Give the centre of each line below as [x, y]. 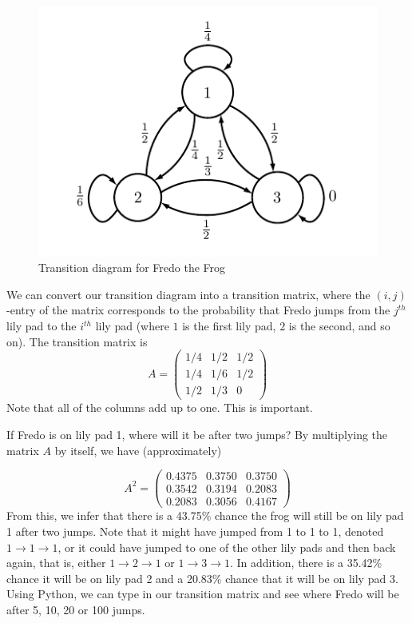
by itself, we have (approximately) [138, 450]
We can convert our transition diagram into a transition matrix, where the [188, 294]
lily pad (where [132, 326]
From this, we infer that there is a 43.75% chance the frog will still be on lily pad [205, 515]
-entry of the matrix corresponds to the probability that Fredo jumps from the [198, 310]
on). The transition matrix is [77, 341]
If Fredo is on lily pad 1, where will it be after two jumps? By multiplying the [197, 434]
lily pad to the [42, 326]
